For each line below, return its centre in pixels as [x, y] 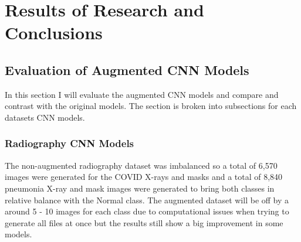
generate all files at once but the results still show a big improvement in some [144, 222]
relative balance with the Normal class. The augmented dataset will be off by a [147, 200]
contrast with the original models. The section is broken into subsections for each [151, 106]
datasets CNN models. [45, 117]
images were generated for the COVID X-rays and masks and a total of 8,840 [144, 177]
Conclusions [54, 33]
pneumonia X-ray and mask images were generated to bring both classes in [140, 188]
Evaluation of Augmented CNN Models [127, 69]
